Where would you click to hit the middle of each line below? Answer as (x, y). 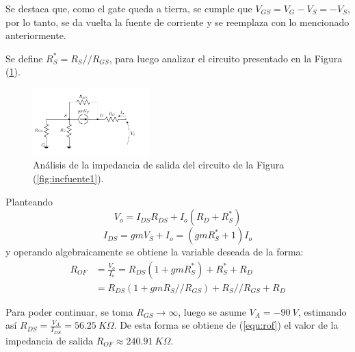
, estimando (322, 311)
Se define (24, 58)
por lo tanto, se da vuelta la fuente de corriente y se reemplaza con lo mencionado (177, 22)
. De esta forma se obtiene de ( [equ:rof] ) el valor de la (226, 325)
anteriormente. (36, 35)
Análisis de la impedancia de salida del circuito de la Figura (159, 165)
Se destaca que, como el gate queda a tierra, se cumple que (129, 8)
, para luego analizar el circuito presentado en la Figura (226, 58)
